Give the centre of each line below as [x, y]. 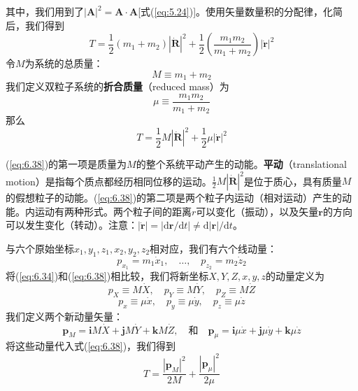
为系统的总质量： [64, 63]
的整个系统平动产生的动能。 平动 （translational [241, 164]
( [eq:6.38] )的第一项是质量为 [66, 164]
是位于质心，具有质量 [293, 181]
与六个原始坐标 [40, 248]
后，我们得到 [35, 25]
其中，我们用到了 [45, 11]
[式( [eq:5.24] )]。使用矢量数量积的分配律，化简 [241, 11]
